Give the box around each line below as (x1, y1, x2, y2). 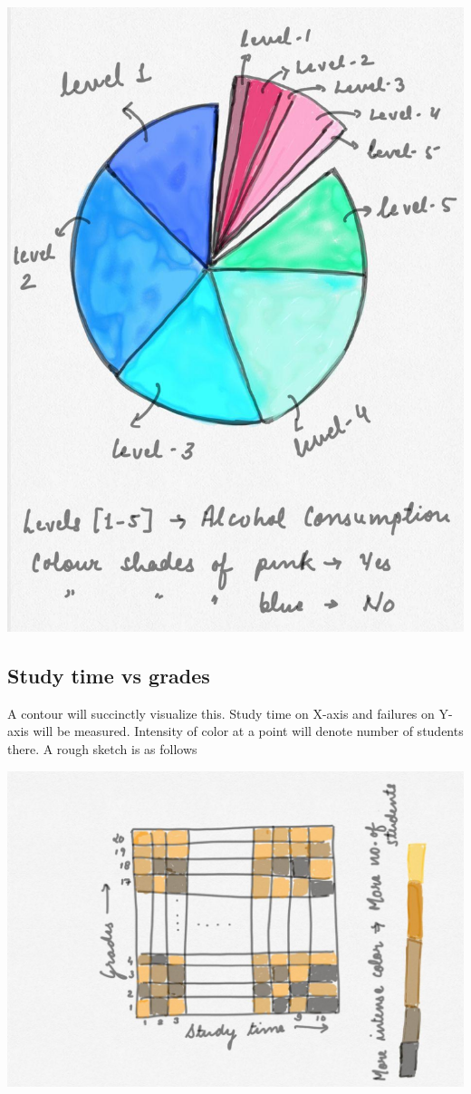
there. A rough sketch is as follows (7, 740, 197, 759)
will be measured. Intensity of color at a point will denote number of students (33, 721, 464, 741)
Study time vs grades (7, 662, 210, 690)
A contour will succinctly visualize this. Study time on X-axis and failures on (7, 703, 435, 722)
